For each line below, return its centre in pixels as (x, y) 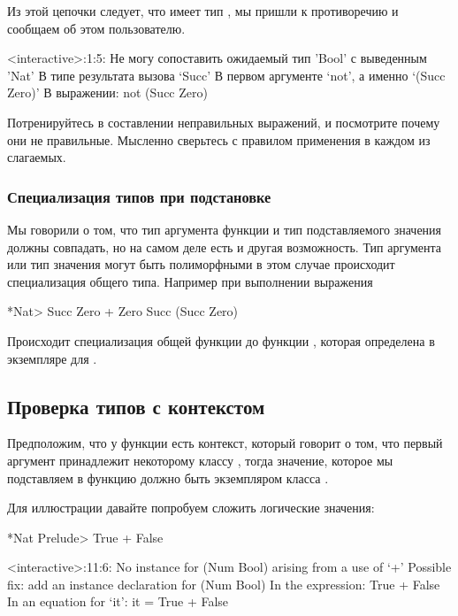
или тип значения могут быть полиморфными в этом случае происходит (201, 264)
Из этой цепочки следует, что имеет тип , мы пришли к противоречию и (203, 11)
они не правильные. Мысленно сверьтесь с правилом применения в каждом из (219, 139)
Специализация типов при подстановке (139, 196)
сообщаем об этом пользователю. (96, 28)
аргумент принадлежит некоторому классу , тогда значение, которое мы (200, 460)
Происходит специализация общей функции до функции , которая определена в (221, 340)
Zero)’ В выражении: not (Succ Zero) (107, 92)
